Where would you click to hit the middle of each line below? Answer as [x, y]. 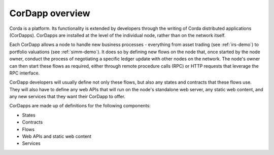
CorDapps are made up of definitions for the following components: [80, 106]
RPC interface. [25, 73]
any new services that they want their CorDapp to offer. [67, 97]
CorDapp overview [50, 13]
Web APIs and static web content [57, 136]
